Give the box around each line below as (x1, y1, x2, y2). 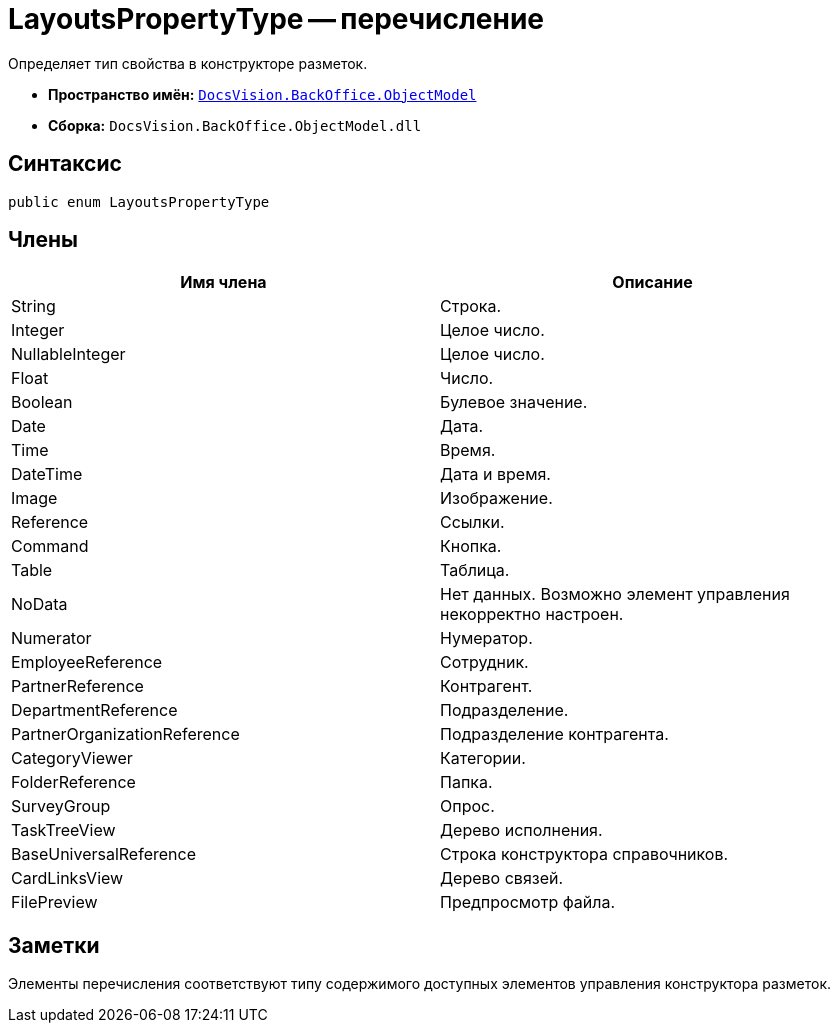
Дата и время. (440, 464, 551, 485)
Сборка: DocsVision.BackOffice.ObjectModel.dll (48, 116, 422, 134)
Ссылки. (440, 512, 505, 533)
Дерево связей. (440, 868, 564, 889)
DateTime (11, 464, 83, 485)
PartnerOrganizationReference (11, 724, 240, 745)
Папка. (440, 772, 493, 793)
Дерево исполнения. (440, 820, 603, 841)
